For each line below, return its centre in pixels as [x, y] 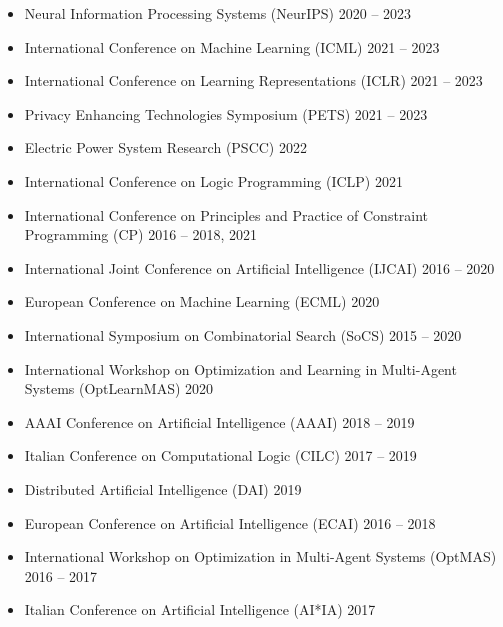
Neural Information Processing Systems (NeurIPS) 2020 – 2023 [218, 13]
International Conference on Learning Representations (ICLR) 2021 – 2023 [253, 80]
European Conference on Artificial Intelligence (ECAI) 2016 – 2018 [230, 522]
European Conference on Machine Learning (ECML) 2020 [202, 301]
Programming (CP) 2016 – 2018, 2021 [141, 234]
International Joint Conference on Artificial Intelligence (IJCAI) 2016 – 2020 [259, 267]
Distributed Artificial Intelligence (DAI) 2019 [163, 488]
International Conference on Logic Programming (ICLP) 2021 [213, 180]
